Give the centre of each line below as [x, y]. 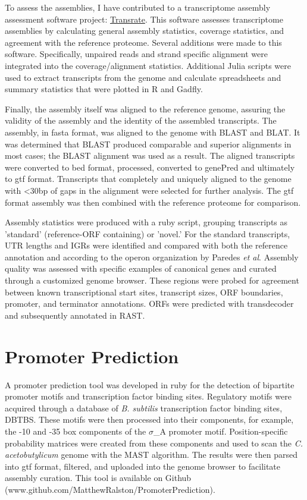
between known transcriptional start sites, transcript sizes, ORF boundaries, [144, 292]
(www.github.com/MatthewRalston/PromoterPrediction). [110, 489]
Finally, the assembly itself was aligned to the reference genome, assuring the [145, 109]
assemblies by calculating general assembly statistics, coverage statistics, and [145, 31]
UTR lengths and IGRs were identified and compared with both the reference [146, 245]
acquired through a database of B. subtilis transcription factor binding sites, [144, 408]
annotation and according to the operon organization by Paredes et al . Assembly [152, 257]
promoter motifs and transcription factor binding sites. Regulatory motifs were [148, 396]
